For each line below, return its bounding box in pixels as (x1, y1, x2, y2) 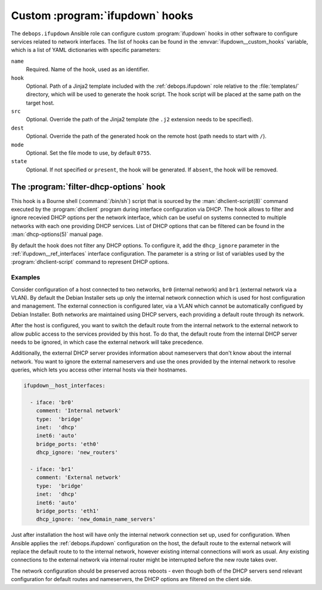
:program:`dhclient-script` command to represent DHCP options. (11, 259, 169, 266)
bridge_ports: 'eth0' (36, 441, 100, 447)
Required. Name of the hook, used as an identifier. (26, 66, 150, 73)
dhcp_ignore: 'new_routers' (36, 449, 119, 456)
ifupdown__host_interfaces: (23, 382, 106, 389)
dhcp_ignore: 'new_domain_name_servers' (36, 516, 156, 523)
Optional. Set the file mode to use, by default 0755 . (26, 149, 151, 156)
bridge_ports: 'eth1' (36, 508, 100, 514)
